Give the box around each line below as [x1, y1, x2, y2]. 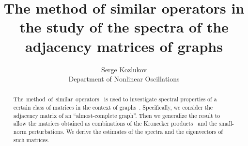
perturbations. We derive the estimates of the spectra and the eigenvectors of [28, 128, 223, 136]
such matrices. [13, 135, 49, 144]
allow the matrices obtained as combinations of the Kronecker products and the [13, 119, 217, 128]
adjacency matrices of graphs [25, 36, 223, 56]
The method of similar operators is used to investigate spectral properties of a [13, 95, 217, 103]
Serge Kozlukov [101, 64, 147, 74]
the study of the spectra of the [19, 17, 229, 37]
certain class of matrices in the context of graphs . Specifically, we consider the [13, 103, 213, 112]
